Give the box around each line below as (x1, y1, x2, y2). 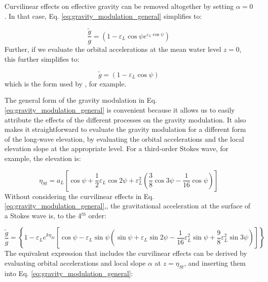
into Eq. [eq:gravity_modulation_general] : (4, 268, 133, 278)
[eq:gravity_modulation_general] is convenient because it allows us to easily (4, 105, 235, 115)
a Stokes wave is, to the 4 (4, 210, 81, 220)
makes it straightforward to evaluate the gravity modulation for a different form (4, 124, 246, 134)
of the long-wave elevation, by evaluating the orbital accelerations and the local (4, 133, 244, 144)
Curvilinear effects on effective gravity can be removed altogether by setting (4, 1, 234, 11)
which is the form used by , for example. (4, 78, 126, 88)
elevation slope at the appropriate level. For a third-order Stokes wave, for (4, 143, 229, 154)
